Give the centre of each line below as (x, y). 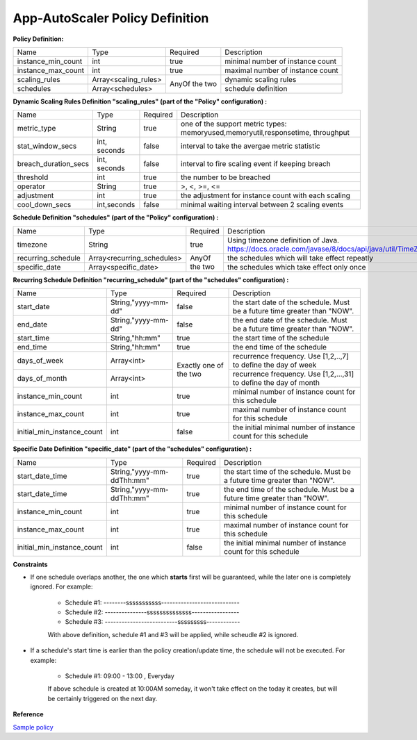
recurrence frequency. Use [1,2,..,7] (291, 356)
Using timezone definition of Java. (283, 240)
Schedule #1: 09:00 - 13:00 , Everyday (120, 676)
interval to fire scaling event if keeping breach (256, 164)
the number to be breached (226, 177)
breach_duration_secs (53, 164)
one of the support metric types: (234, 124)
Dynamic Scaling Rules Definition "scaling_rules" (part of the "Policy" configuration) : (140, 101)
